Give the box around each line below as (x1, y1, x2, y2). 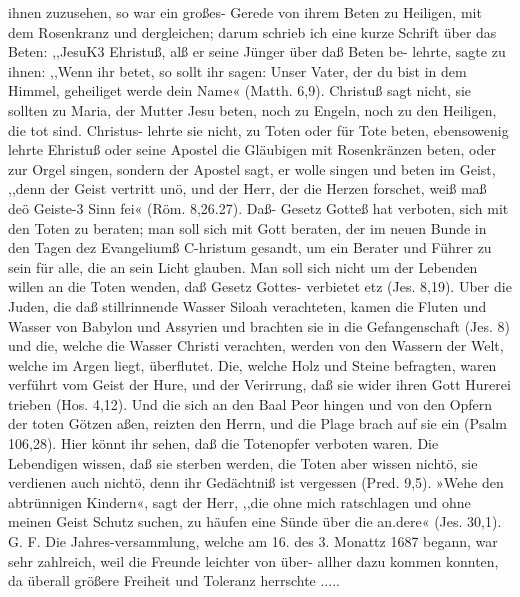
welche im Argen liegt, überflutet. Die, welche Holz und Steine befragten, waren (8, 354, 497, 375)
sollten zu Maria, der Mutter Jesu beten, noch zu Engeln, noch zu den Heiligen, (8, 99, 497, 120)
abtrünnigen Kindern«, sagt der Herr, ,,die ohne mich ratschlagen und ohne (8, 491, 471, 512)
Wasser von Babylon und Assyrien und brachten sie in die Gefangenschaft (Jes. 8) (8, 315, 511, 336)
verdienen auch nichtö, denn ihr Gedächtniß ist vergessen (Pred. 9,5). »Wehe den (8, 472, 504, 493)
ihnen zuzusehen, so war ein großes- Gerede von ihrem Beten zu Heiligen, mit (8, 2, 482, 22)
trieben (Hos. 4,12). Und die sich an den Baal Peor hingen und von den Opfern (8, 393, 493, 414)
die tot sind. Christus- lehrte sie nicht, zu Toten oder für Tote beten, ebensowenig (8, 119, 509, 140)
